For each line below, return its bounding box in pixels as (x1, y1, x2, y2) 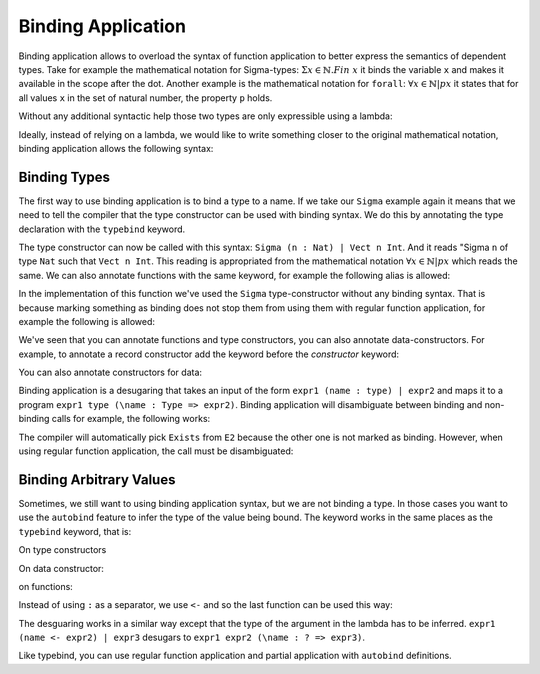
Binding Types (18, 168, 110, 185)
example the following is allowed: (18, 315, 155, 327)
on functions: (18, 580, 74, 592)
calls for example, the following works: (51, 413, 211, 425)
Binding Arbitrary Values (18, 471, 176, 488)
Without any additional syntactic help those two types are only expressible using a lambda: (18, 110, 393, 122)
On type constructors (18, 544, 107, 556)
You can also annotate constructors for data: (18, 366, 203, 379)
